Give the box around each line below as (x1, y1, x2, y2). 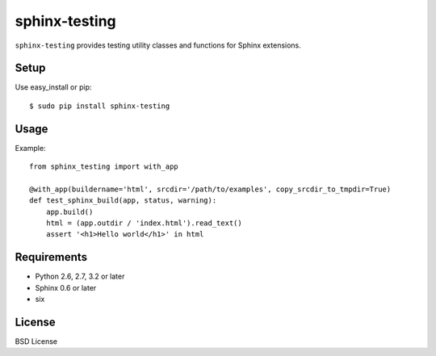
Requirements (15, 250, 88, 264)
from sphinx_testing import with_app (29, 162, 179, 171)
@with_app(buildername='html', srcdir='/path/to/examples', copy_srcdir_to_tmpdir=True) (29, 184, 392, 194)
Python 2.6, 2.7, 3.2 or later (35, 271, 125, 282)
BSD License (15, 337, 58, 346)
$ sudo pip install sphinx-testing (29, 101, 170, 111)
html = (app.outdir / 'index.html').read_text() (45, 219, 242, 228)
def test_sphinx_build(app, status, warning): (29, 196, 217, 205)
